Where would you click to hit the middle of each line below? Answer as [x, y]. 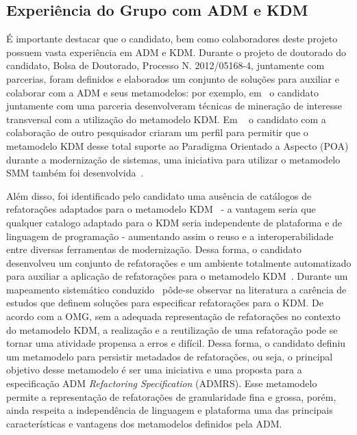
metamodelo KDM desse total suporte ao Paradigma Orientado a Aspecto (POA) [177, 145]
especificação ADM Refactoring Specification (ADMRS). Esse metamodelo [162, 383]
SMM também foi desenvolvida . [75, 173]
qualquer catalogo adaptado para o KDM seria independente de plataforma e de [174, 222]
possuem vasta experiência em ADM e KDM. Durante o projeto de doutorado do [176, 52]
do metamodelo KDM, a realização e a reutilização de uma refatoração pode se [172, 329]
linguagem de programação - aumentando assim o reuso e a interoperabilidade [170, 236]
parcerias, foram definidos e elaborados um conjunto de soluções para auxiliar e [173, 78]
